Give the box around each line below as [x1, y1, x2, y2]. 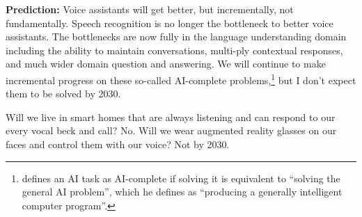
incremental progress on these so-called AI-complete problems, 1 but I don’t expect [6, 70, 356, 87]
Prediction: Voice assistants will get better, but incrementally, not [6, 2, 294, 16]
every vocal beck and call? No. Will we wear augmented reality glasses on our [6, 123, 337, 138]
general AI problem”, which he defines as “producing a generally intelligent [22, 184, 343, 199]
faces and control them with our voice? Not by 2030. [6, 137, 230, 151]
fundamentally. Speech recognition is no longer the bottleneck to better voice [6, 15, 333, 30]
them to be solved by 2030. [6, 86, 121, 101]
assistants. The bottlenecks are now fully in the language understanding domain [6, 29, 347, 44]
